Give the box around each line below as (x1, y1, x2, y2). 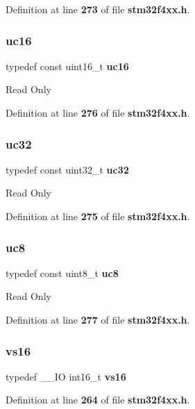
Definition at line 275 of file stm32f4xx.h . (6, 209, 190, 223)
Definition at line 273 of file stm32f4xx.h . (6, 2, 190, 16)
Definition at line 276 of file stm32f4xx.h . (6, 106, 190, 119)
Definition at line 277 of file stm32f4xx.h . (6, 312, 190, 326)
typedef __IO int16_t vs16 (6, 369, 126, 383)
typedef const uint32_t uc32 (6, 162, 129, 176)
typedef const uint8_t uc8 (6, 265, 119, 280)
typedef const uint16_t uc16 (6, 58, 129, 73)
